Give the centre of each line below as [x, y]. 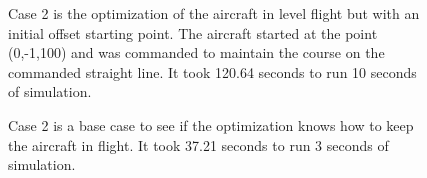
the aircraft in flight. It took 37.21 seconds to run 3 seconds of [198, 144]
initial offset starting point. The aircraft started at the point [193, 32]
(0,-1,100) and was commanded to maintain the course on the [196, 52]
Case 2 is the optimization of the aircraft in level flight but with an [214, 13]
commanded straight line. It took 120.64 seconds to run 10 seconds [212, 71]
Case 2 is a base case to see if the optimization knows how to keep [211, 124]
